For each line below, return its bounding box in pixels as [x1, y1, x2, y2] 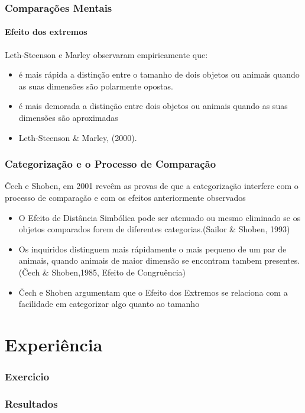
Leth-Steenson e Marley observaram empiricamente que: [5, 48, 208, 60]
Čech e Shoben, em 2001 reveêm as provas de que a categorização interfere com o [5, 180, 298, 192]
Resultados [5, 396, 58, 411]
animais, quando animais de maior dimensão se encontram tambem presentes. [18, 254, 300, 267]
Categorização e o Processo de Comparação [5, 156, 216, 171]
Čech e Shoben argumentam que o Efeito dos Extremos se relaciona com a [18, 286, 288, 298]
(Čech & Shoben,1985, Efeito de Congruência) [18, 265, 186, 278]
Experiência [5, 332, 103, 356]
